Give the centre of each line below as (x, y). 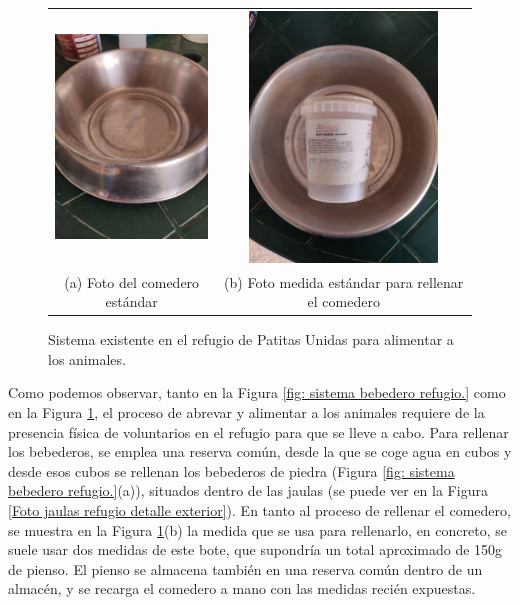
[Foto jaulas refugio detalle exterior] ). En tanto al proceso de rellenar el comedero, (259, 509)
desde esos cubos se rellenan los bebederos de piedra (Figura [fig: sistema (231, 470)
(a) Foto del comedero (132, 281)
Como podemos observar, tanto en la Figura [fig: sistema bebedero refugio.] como (257, 392)
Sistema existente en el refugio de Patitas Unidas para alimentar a (251, 339)
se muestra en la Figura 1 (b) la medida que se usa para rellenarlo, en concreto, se (257, 529)
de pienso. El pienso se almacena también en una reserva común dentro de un (245, 568)
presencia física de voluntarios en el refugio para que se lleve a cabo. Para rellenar (258, 431)
